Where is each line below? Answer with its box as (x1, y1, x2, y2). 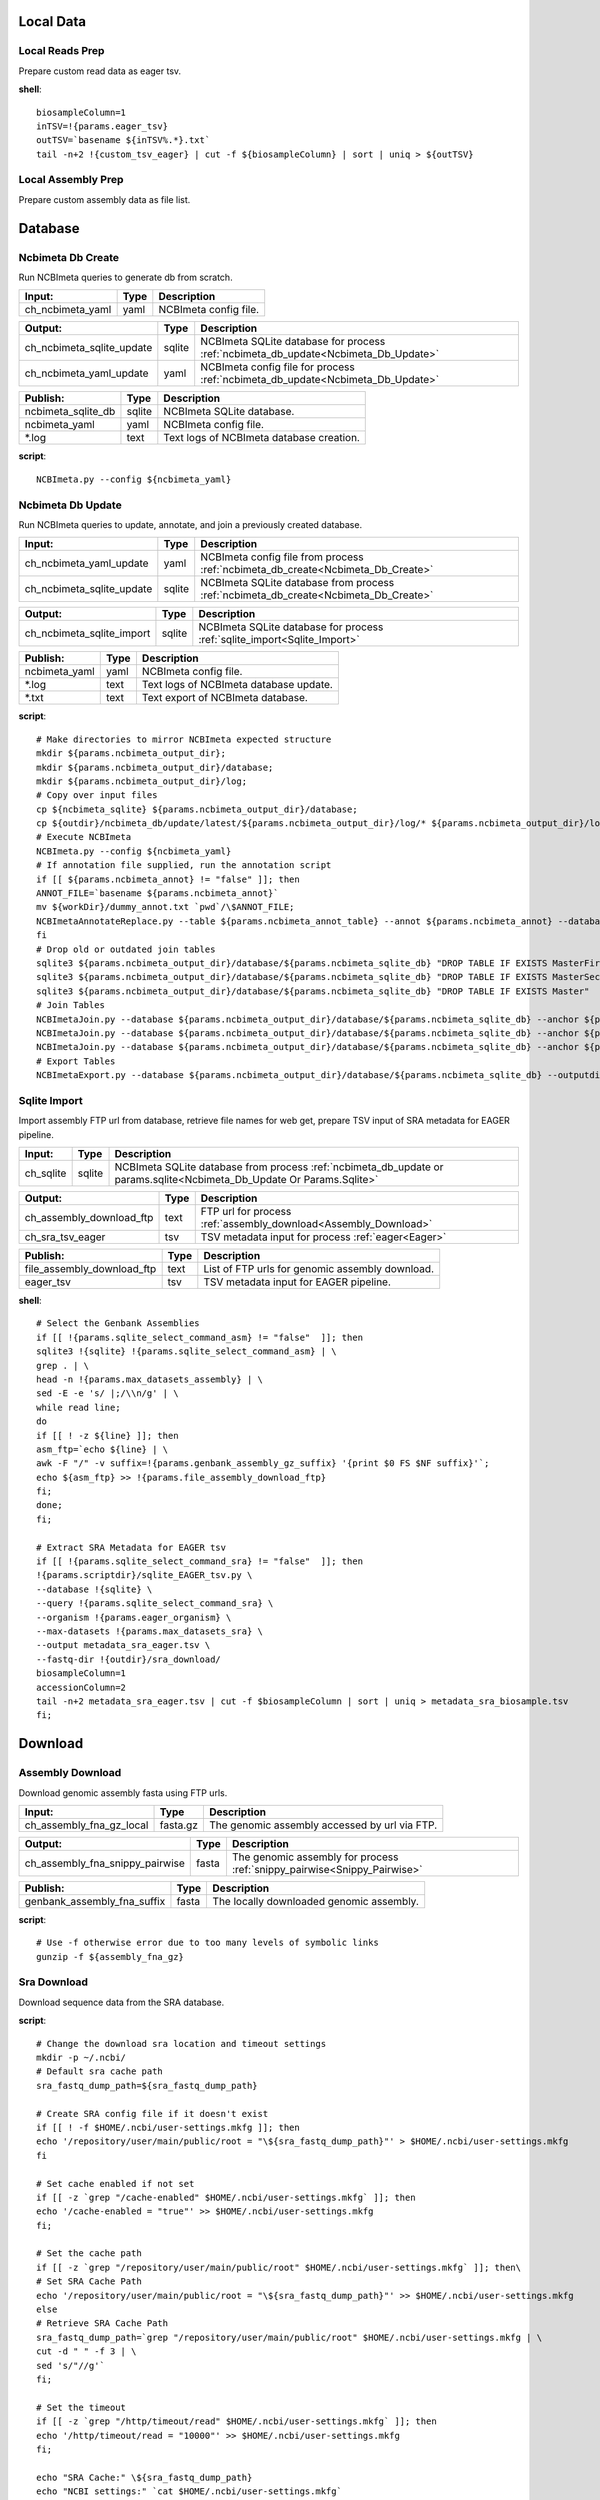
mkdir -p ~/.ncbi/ (36, 2051, 127, 2063)
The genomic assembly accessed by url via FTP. (208, 1818, 438, 1832)
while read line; (36, 1401, 121, 1413)
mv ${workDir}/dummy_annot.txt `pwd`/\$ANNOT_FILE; (36, 901, 295, 913)
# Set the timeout (36, 2401, 127, 2413)
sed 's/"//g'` (36, 2360, 105, 2371)
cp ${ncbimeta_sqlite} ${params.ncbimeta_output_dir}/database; (36, 803, 359, 815)
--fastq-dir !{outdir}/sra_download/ (36, 1653, 222, 1665)
